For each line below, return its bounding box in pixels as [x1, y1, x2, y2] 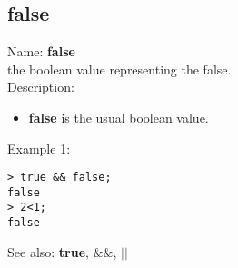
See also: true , [7, 242, 89, 261]
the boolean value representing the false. [7, 59, 232, 78]
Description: [7, 77, 74, 96]
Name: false [7, 42, 75, 61]
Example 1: [7, 138, 71, 157]
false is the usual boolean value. [28, 107, 209, 126]
